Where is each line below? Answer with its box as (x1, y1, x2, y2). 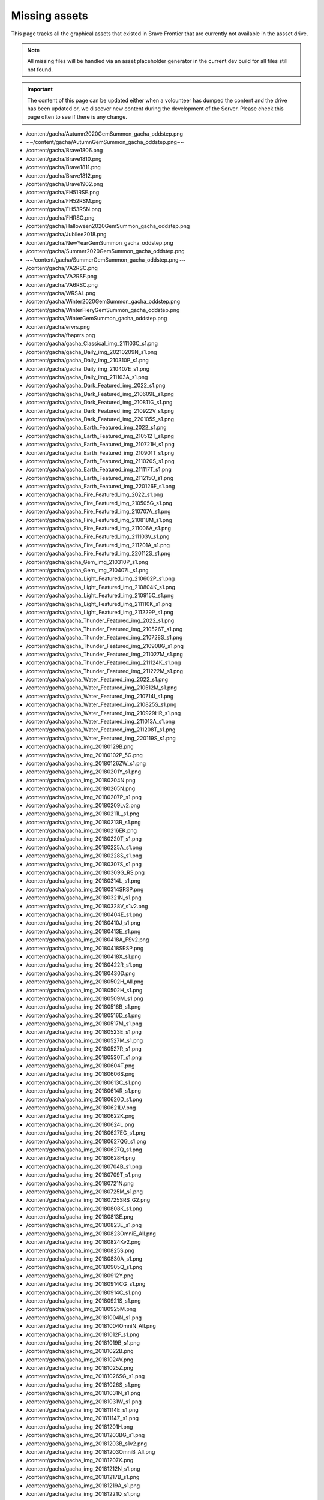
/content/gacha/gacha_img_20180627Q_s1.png (26, 1146, 142, 1153)
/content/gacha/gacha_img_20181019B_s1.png (26, 1339, 140, 1346)
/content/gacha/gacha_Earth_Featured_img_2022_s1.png (26, 424, 167, 431)
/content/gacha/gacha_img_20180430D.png (26, 970, 135, 977)
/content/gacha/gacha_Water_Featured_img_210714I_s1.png (26, 692, 174, 700)
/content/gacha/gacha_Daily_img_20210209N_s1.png (26, 348, 157, 355)
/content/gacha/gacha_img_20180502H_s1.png (26, 986, 143, 994)
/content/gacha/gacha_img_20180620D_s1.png (26, 1096, 142, 1103)
